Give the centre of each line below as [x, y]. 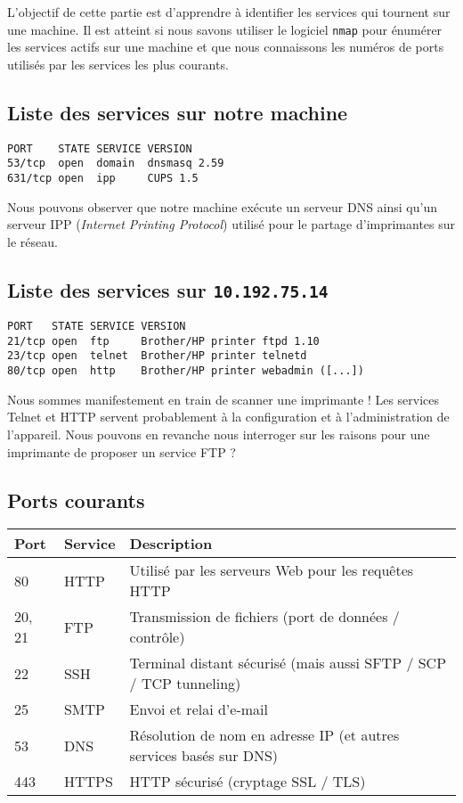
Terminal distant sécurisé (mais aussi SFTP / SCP [288, 663]
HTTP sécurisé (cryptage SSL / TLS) [248, 782]
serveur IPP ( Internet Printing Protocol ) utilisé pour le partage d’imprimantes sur [231, 224]
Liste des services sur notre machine [178, 112]
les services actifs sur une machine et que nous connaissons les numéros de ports [226, 47]
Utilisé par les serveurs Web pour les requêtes [272, 570]
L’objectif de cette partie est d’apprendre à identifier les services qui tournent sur [229, 12]
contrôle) [157, 637]
